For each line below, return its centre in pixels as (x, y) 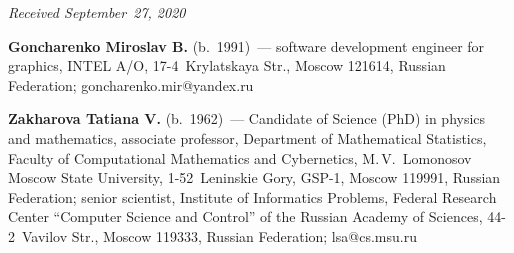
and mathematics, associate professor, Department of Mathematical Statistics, (247, 137)
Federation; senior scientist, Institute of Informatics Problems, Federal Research (252, 196)
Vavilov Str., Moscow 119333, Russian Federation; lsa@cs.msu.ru (219, 235)
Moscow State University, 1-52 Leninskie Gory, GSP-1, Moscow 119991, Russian (254, 177)
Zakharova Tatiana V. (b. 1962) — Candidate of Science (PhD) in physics (247, 118)
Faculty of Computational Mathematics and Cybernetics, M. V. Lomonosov (240, 157)
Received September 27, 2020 (97, 12)
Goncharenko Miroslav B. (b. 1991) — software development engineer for (246, 45)
